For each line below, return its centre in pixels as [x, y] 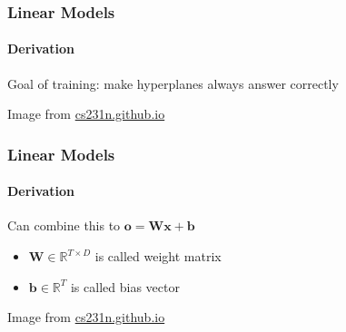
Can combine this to [64, 225]
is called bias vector [125, 286]
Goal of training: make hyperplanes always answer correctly [173, 83]
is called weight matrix [158, 256]
